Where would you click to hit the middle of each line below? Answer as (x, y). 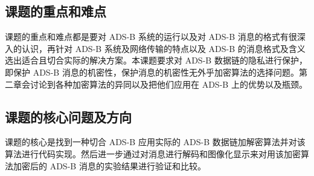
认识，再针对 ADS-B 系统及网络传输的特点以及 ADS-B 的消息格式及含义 (163, 48)
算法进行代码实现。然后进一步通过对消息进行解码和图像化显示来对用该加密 (153, 153)
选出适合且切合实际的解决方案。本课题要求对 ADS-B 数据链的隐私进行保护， (156, 60)
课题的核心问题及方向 (68, 116)
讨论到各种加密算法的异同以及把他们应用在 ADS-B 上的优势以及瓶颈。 (168, 84)
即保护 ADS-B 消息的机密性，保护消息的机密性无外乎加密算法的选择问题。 (152, 72)
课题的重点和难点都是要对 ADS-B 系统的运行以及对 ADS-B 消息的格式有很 (151, 37)
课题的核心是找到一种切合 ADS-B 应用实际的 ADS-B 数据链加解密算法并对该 (155, 142)
